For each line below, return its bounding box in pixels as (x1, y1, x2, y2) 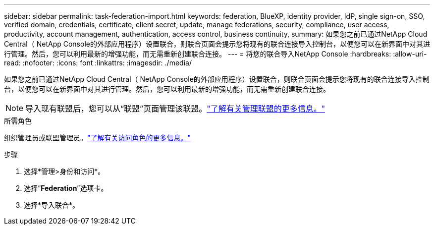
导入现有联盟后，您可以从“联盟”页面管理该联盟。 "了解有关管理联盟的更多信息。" (25, 104, 325, 114)
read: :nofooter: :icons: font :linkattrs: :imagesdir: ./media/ (4, 58, 192, 67)
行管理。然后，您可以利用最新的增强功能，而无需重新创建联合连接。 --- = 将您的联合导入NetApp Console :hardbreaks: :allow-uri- (4, 50, 427, 58)
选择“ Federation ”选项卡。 (24, 184, 108, 192)
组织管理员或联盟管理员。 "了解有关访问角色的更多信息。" (4, 133, 191, 142)
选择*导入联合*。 (24, 201, 80, 209)
